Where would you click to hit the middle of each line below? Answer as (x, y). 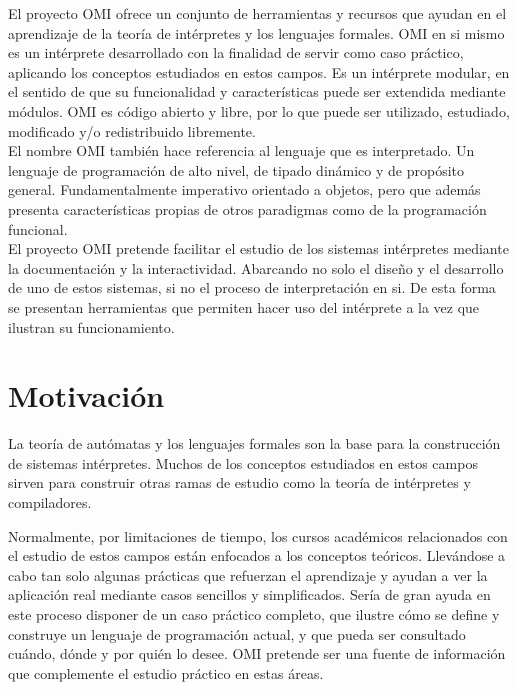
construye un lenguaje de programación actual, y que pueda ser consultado (237, 633)
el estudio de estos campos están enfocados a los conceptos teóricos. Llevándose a (257, 555)
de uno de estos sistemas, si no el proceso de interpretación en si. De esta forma (252, 287)
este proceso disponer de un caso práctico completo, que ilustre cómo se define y (254, 613)
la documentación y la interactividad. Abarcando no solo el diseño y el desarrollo (256, 267)
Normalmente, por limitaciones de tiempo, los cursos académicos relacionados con (258, 535)
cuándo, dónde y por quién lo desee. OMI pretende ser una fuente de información (257, 653)
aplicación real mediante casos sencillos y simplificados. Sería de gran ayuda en (249, 594)
